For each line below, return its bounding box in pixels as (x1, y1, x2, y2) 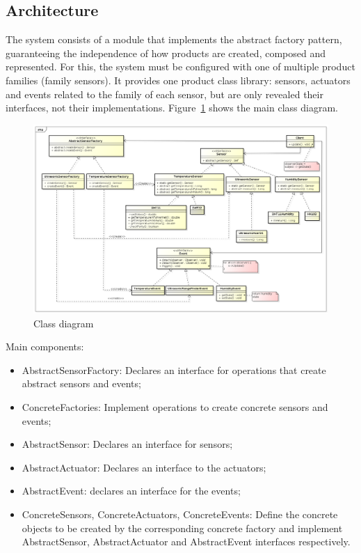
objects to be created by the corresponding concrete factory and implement (22, 520, 343, 535)
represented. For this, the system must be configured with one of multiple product (6, 59, 355, 74)
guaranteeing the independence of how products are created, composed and (6, 45, 326, 60)
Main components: (6, 339, 84, 354)
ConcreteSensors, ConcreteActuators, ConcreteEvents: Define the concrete (22, 506, 338, 521)
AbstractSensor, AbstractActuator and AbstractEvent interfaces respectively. (22, 534, 351, 549)
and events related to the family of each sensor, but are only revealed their (6, 86, 323, 101)
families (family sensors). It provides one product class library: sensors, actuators (6, 72, 351, 87)
